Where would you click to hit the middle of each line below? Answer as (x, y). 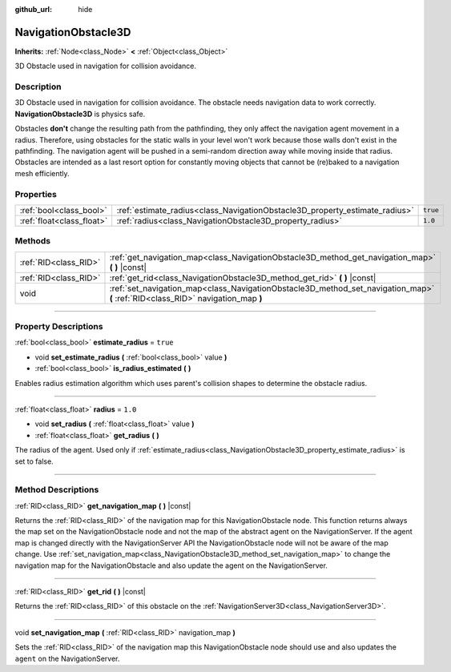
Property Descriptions (59, 327)
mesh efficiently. (42, 173)
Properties (36, 194)
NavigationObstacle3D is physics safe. (80, 114)
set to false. (34, 461)
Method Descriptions (57, 490)
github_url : (33, 9)
